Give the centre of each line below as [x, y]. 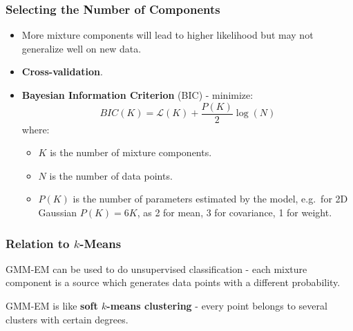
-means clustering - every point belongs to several [217, 306]
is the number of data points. [111, 175]
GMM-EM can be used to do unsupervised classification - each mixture [156, 268]
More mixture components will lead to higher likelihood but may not [168, 35]
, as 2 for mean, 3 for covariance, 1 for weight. [235, 212]
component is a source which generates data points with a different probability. [173, 282]
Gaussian [58, 212]
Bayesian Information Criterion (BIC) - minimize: [137, 95]
